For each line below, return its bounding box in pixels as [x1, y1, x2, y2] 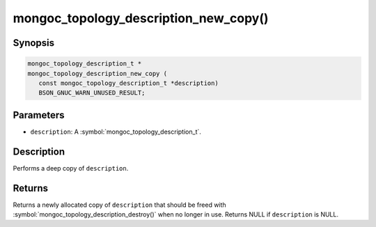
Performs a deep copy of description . [13, 164, 129, 172]
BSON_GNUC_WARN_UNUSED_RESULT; [38, 89, 146, 97]
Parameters [13, 109, 65, 121]
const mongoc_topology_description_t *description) [38, 79, 219, 87]
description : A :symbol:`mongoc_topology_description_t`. [30, 127, 202, 136]
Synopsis [13, 37, 55, 49]
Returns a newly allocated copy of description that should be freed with [13, 201, 226, 209]
